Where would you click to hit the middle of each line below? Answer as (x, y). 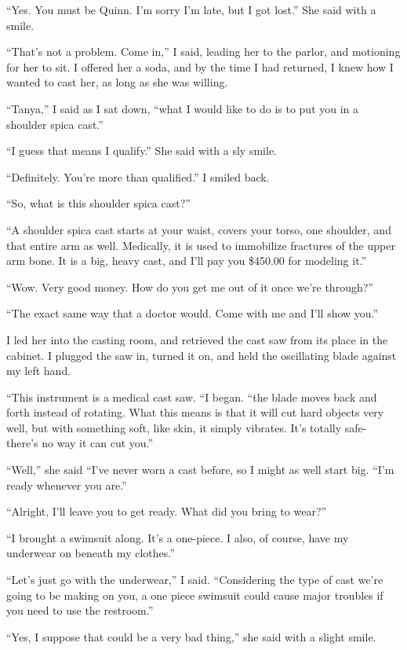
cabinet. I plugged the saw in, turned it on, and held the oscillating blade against (202, 355)
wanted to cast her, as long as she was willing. (117, 82)
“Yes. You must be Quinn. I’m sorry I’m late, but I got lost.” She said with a (191, 9)
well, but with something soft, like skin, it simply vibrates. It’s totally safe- (187, 427)
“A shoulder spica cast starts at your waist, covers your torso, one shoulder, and (199, 229)
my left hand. (39, 371)
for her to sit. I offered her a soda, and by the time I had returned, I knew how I (200, 66)
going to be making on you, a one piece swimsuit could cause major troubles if (195, 595)
